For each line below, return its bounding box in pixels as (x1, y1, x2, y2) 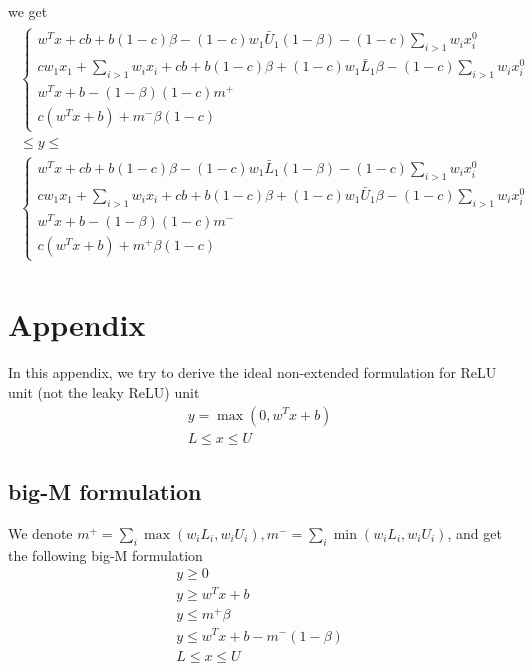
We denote (8, 522, 73, 543)
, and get (447, 522, 502, 543)
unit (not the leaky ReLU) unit (8, 381, 200, 402)
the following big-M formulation (8, 544, 203, 565)
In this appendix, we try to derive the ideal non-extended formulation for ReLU (8, 362, 497, 383)
